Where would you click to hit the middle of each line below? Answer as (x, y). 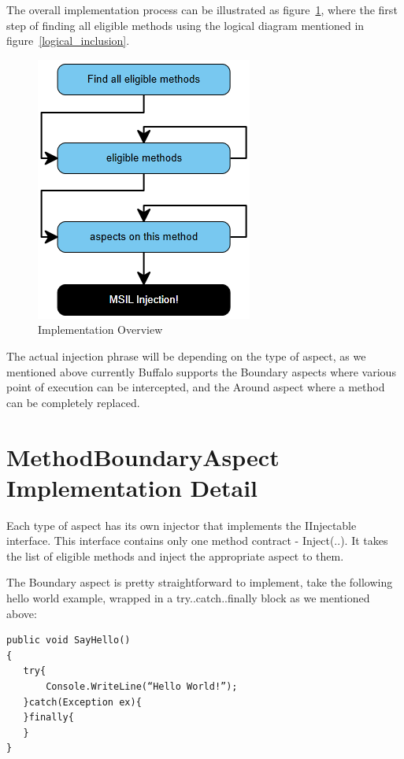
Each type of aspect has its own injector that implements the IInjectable (182, 525)
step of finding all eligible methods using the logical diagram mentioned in (185, 25)
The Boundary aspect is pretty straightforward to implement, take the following (200, 582)
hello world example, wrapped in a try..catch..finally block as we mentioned (188, 598)
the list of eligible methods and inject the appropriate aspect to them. (175, 555)
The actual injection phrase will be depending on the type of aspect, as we (186, 355)
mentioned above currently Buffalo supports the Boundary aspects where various (201, 371)
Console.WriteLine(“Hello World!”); (142, 687)
